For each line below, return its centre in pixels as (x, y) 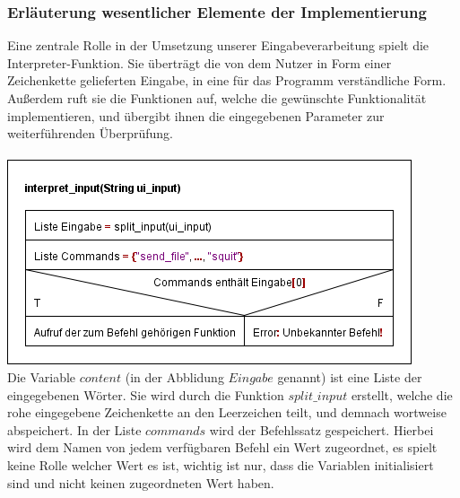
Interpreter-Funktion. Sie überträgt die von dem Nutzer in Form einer (200, 62)
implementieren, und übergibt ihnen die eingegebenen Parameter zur (196, 115)
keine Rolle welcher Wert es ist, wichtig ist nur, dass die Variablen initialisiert (221, 464)
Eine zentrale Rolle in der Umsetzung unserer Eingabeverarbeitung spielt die (218, 45)
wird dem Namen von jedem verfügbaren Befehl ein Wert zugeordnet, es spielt (222, 447)
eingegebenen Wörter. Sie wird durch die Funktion (146, 394)
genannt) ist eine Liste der (350, 376)
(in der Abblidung (174, 376)
